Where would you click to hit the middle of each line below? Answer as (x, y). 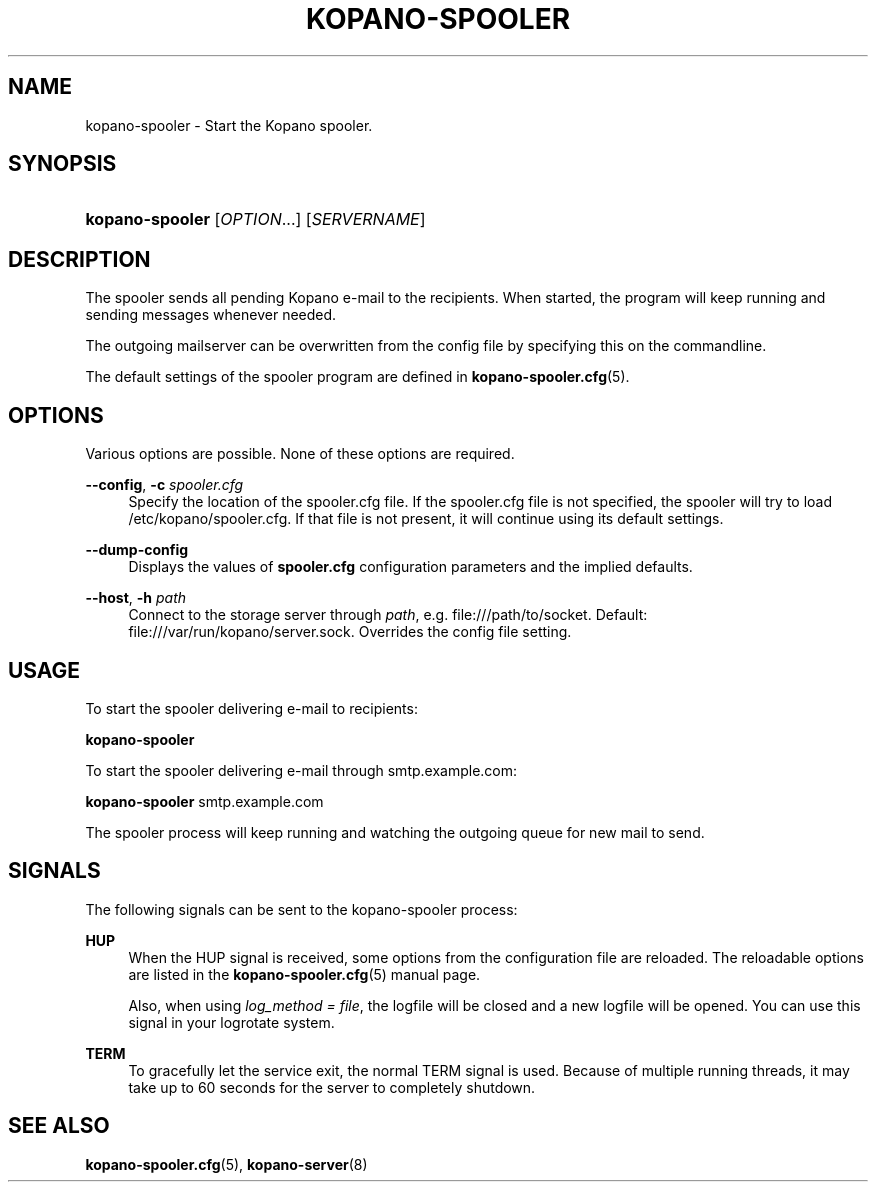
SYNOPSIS (62, 164)
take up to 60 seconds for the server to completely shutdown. (332, 1087)
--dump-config (137, 550)
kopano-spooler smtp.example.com (204, 801)
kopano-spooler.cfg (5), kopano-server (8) (226, 1164)
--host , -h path (135, 598)
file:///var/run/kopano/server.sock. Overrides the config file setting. (350, 632)
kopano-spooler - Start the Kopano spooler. (229, 125)
